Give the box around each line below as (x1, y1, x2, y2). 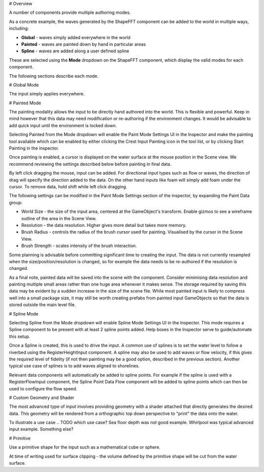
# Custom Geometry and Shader (9, 394, 74, 401)
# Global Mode (9, 82, 39, 88)
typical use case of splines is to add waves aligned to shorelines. (9, 363, 140, 369)
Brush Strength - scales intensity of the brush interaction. (21, 243, 137, 249)
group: (9, 200, 22, 205)
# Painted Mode (9, 100, 42, 106)
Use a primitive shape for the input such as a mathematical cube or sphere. (9, 444, 161, 450)
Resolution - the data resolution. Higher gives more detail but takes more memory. (21, 222, 187, 228)
